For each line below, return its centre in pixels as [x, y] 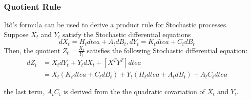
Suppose [16, 34]
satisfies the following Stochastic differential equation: [167, 50]
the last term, [24, 91]
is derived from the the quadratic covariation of [134, 91]
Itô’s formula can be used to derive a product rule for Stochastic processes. [116, 25]
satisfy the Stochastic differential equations [126, 34]
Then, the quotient [32, 50]
